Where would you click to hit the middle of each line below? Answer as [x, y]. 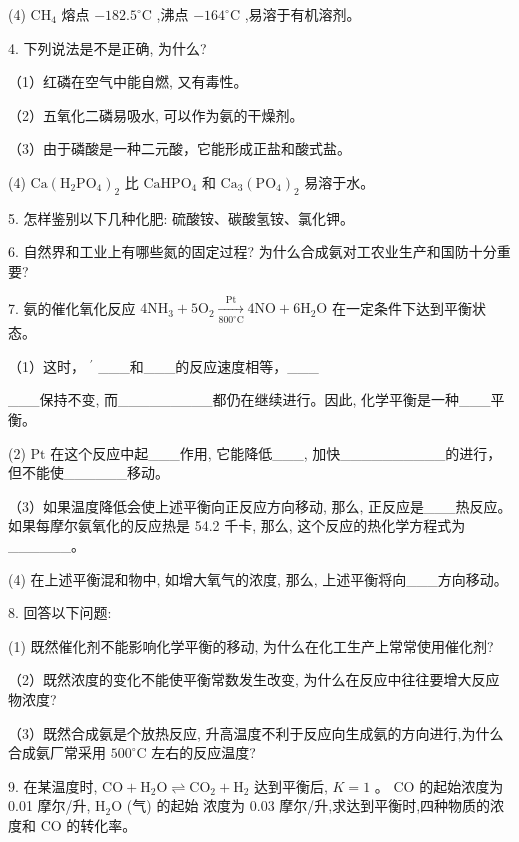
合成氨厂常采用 [57, 752]
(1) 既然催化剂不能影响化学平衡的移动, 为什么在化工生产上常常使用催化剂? [251, 645]
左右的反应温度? [203, 752]
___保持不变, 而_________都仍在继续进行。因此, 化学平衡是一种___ [249, 399]
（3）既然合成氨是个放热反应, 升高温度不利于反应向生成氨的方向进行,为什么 [256, 732]
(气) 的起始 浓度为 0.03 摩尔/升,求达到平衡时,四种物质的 [308, 805]
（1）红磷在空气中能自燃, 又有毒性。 [128, 81]
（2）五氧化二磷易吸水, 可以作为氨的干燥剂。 [156, 114]
